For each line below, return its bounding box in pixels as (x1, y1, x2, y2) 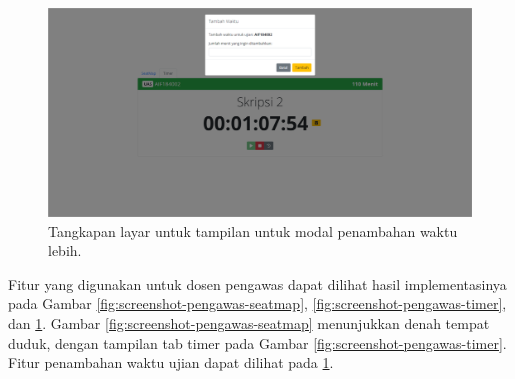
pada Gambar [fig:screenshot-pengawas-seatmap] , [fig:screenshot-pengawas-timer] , (8, 293, 507, 314)
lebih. (48, 240, 82, 261)
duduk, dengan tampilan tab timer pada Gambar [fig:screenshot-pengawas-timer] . (8, 332, 507, 353)
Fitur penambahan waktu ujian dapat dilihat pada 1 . (8, 352, 334, 373)
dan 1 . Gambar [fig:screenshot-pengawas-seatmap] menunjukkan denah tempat (8, 313, 490, 334)
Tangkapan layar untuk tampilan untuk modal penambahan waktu (48, 220, 458, 241)
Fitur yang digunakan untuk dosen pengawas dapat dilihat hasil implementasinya (8, 273, 507, 294)
